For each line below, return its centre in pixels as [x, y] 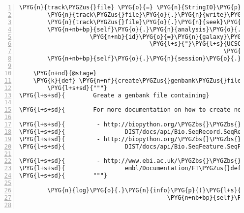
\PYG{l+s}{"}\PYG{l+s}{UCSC [195, 44]
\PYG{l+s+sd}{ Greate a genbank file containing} [114, 95]
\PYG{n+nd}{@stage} [65, 73]
